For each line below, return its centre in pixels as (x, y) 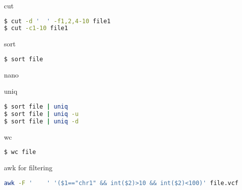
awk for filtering (28, 168)
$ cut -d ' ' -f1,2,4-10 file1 (57, 21)
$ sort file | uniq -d (41, 121)
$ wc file (20, 152)
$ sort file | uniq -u (41, 114)
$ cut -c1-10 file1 (36, 28)
